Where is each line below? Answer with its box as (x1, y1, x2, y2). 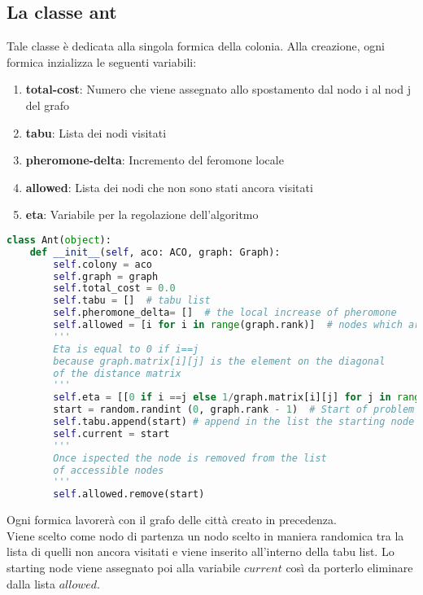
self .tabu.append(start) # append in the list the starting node (53, 416, 415, 428)
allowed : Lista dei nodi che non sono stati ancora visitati (25, 178, 313, 195)
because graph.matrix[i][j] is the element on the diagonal (53, 355, 386, 367)
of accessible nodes (53, 464, 164, 476)
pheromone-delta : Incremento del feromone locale (25, 151, 284, 168)
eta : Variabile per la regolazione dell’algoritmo (25, 206, 259, 223)
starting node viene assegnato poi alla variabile (7, 558, 241, 575)
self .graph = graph (53, 270, 159, 282)
